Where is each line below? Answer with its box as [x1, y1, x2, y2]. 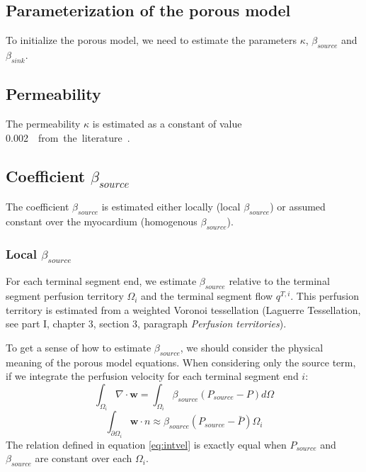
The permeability [6, 116, 81, 130]
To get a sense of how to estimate [6, 339, 151, 354]
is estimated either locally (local [101, 199, 241, 214]
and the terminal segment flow [141, 288, 273, 303]
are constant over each [35, 451, 132, 466]
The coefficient [6, 199, 69, 214]
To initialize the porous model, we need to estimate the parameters [6, 33, 297, 47]
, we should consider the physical [180, 339, 324, 354]
